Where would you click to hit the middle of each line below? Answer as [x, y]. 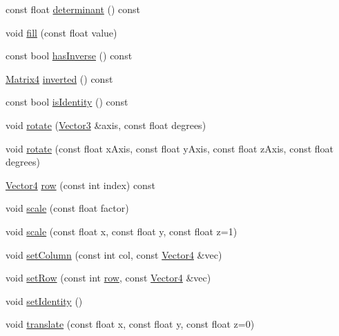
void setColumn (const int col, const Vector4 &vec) [114, 254]
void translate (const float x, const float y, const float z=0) [130, 324]
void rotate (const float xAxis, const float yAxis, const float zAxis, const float [170, 148]
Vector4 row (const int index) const [80, 185]
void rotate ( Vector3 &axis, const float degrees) [106, 125]
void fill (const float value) [61, 32]
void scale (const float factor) [67, 208]
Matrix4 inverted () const [59, 78]
